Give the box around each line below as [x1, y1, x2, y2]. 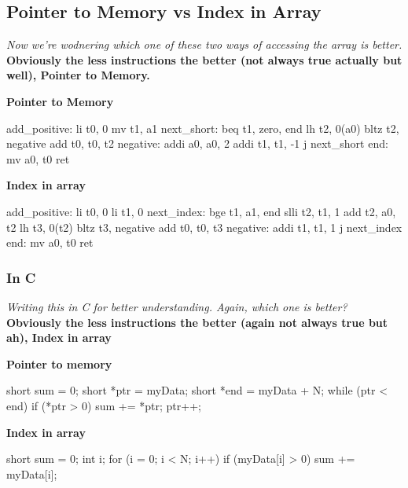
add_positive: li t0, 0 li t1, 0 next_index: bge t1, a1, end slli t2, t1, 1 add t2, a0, [6, 203, 396, 219]
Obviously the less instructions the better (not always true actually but [6, 51, 402, 68]
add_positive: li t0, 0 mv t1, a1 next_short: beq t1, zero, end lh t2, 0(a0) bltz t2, [6, 119, 399, 136]
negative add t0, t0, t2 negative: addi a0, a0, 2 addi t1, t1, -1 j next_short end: [6, 135, 388, 152]
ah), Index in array [6, 329, 112, 346]
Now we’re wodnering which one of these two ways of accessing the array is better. [6, 36, 402, 53]
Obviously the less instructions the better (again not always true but [6, 314, 388, 330]
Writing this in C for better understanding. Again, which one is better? [6, 298, 347, 314]
